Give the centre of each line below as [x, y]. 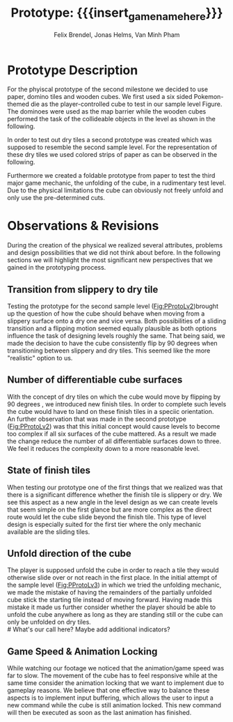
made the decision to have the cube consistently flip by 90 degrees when [112, 344]
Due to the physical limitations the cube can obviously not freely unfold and [115, 190]
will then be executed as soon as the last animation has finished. [99, 713]
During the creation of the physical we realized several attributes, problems [115, 245]
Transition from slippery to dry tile [83, 290]
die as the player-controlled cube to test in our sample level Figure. [126, 104]
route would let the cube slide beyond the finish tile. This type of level [107, 516]
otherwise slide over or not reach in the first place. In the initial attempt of [112, 578]
